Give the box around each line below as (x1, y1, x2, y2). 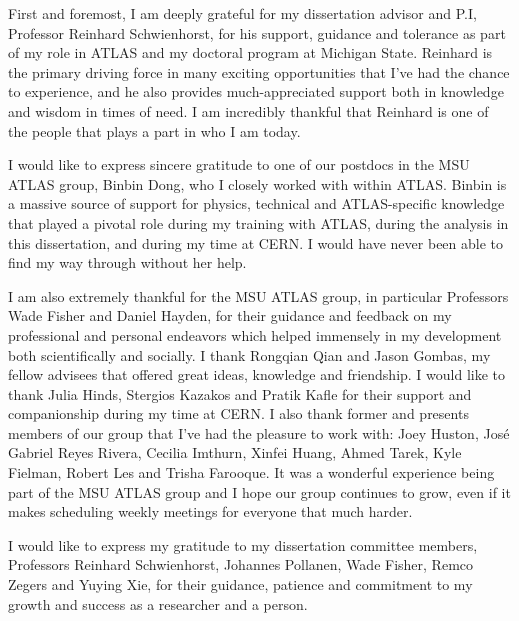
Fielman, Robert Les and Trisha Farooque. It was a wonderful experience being (8, 462, 495, 483)
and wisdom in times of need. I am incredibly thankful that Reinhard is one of (8, 100, 489, 121)
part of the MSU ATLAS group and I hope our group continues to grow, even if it (8, 481, 511, 502)
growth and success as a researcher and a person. (8, 593, 308, 614)
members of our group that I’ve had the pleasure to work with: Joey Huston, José (8, 422, 510, 443)
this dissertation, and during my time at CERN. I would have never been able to (8, 232, 504, 253)
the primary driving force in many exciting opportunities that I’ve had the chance (8, 61, 510, 82)
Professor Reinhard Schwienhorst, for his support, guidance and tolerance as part (8, 22, 506, 43)
